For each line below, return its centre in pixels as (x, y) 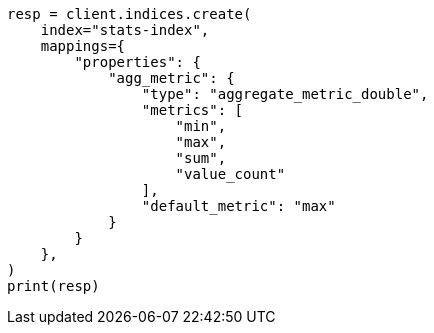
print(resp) (53, 286)
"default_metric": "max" (238, 206)
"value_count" (230, 174)
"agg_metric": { (171, 78)
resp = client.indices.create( (129, 14)
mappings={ (83, 46)
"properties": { (137, 62)
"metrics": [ (192, 110)
